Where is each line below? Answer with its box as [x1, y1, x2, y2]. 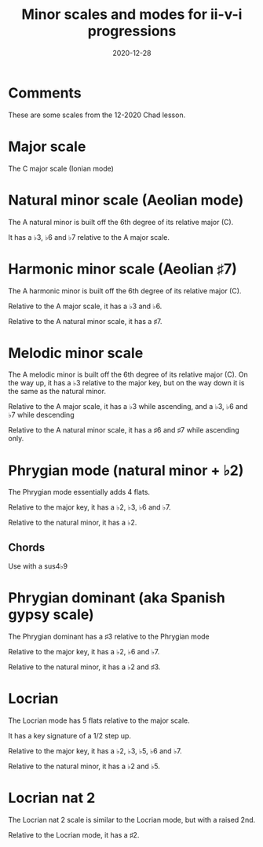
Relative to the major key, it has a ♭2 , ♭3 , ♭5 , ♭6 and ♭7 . [8, 746, 182, 756]
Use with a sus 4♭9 [8, 562, 68, 571]
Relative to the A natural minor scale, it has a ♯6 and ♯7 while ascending [8, 425, 239, 435]
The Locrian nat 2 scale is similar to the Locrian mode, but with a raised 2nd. [8, 816, 256, 824]
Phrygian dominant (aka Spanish [8, 589, 225, 607]
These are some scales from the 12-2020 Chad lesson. [8, 110, 186, 120]
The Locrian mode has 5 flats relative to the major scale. [8, 716, 190, 725]
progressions [87, 22, 177, 40]
